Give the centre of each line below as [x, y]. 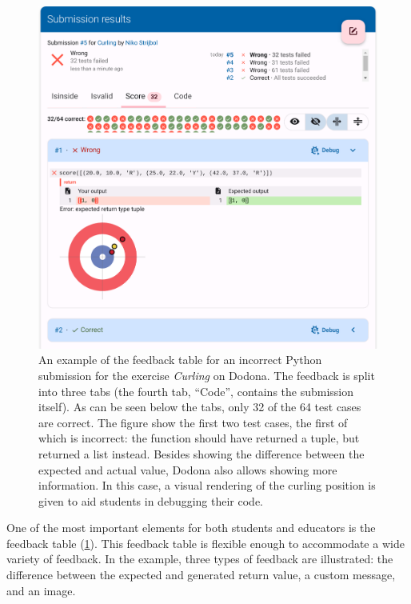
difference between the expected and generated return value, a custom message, [201, 575]
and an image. [41, 590]
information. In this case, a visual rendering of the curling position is [207, 485]
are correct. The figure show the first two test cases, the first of [193, 422]
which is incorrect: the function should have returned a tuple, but [199, 438]
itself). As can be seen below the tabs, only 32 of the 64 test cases [200, 407]
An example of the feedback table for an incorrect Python [180, 360]
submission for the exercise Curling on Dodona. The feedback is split [207, 375]
